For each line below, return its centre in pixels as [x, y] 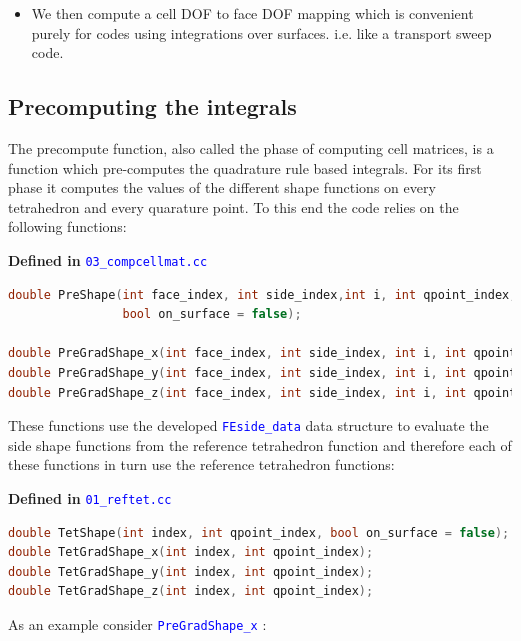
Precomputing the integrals [152, 106]
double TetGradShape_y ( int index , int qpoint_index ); [191, 571]
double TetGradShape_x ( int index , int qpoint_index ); [191, 552]
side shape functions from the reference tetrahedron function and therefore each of [260, 444]
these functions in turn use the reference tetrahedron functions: [201, 464]
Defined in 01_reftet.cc [90, 498]
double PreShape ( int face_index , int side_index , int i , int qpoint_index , [262, 294]
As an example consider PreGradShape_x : [137, 624]
